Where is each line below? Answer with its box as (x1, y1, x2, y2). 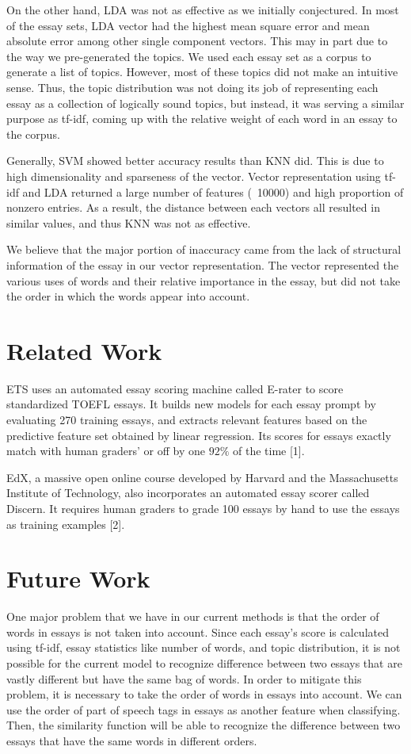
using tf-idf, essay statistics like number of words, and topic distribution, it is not (6, 639, 401, 656)
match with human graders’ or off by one (6, 442, 206, 459)
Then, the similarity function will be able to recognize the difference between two (6, 717, 401, 733)
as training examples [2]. (6, 515, 125, 532)
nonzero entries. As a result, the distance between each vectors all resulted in (6, 199, 380, 216)
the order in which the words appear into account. (6, 288, 250, 304)
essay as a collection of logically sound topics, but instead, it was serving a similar (6, 94, 405, 111)
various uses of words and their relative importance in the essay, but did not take (6, 272, 401, 289)
